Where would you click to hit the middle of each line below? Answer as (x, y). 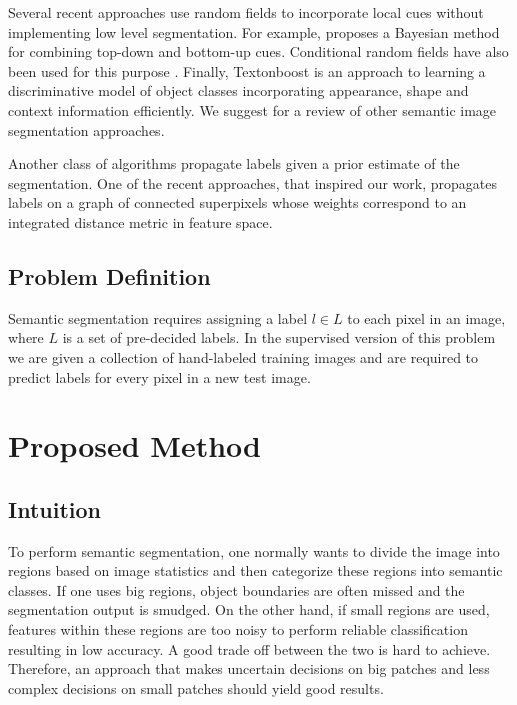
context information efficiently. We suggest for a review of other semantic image (252, 109)
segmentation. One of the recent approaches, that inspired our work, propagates (252, 182)
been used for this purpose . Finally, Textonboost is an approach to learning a (247, 70)
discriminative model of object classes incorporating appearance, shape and (238, 90)
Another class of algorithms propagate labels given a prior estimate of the (234, 163)
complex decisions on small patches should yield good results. (196, 687)
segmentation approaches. (86, 129)
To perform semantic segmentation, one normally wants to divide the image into (254, 550)
